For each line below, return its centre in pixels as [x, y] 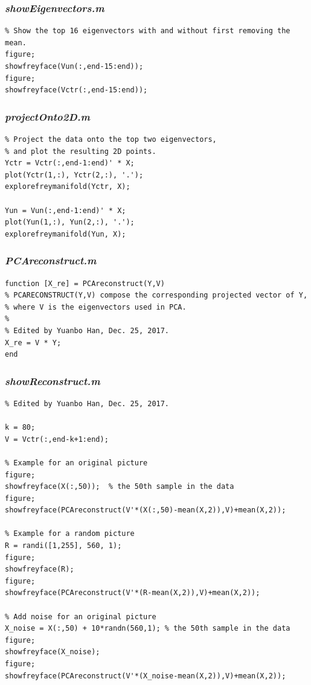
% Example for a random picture [70, 534]
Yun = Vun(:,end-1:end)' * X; [66, 210]
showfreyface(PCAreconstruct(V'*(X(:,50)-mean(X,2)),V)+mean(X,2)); [146, 510]
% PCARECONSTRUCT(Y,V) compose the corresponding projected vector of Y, [156, 295]
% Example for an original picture [76, 463]
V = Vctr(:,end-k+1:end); [57, 439]
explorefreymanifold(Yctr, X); [68, 187]
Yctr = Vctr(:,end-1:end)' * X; [70, 163]
